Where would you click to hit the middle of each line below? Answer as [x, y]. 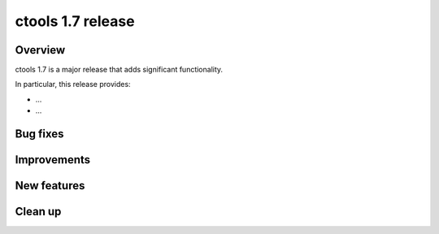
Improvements [53, 160]
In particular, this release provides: [73, 84]
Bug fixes [39, 134]
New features [50, 186]
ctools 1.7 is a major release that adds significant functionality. [119, 70]
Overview [40, 50]
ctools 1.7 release [75, 21]
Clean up [38, 212]
